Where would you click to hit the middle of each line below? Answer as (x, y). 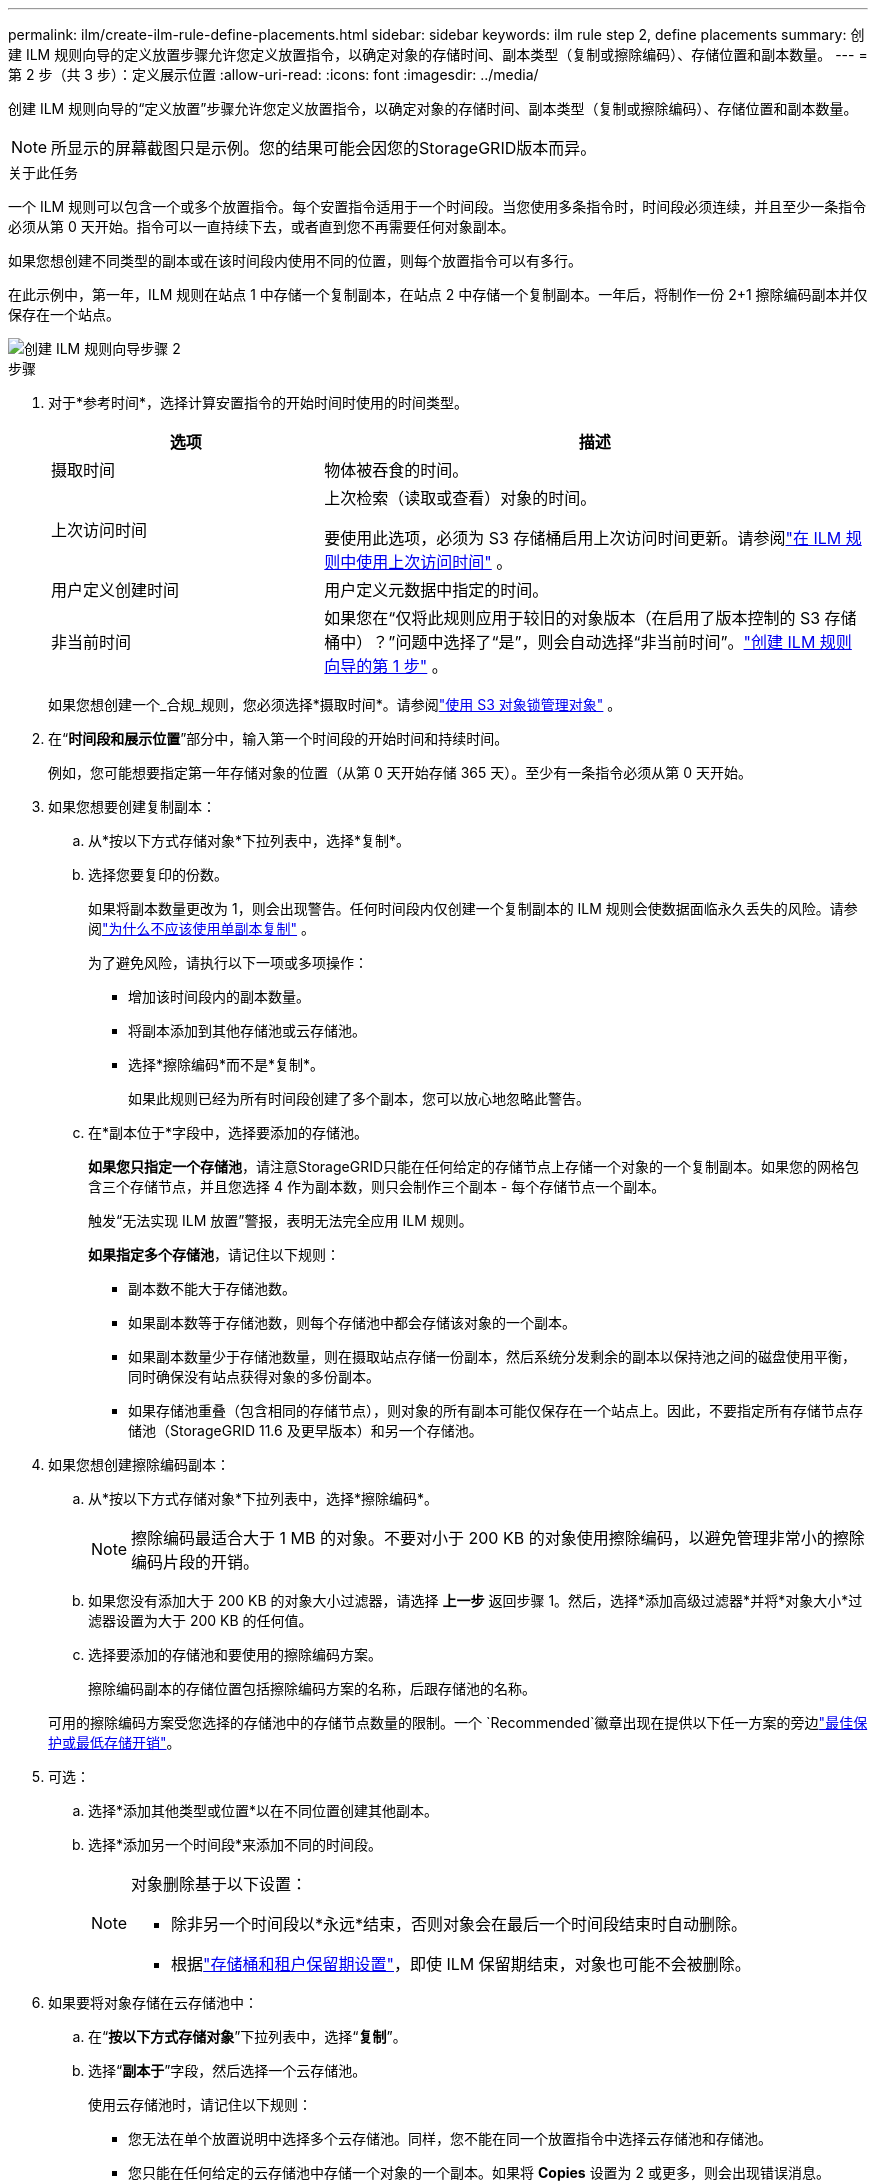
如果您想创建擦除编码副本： (139, 1464)
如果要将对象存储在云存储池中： (153, 2002)
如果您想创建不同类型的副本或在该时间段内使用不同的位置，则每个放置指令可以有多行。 (295, 260)
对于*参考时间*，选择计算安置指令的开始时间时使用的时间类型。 (258, 402)
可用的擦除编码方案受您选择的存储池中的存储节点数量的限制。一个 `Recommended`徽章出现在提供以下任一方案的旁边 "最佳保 (458, 1722)
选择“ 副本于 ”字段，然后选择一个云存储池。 (227, 2070)
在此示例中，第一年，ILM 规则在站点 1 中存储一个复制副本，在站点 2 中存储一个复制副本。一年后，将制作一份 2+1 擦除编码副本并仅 (438, 294)
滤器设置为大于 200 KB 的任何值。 (200, 1620)
